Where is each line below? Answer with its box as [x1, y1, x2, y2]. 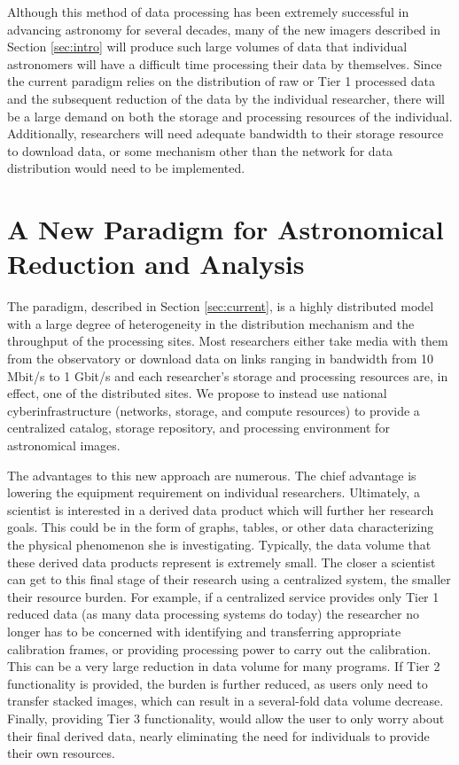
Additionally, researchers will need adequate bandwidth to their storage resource [7, 124, 444, 143]
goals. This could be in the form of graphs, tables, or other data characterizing [7, 518, 434, 536]
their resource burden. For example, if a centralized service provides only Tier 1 [7, 587, 440, 605]
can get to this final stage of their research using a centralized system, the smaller [7, 570, 451, 589]
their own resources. [7, 744, 115, 762]
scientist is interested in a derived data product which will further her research [7, 500, 434, 519]
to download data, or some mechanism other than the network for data [7, 141, 393, 160]
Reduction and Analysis [7, 246, 305, 282]
